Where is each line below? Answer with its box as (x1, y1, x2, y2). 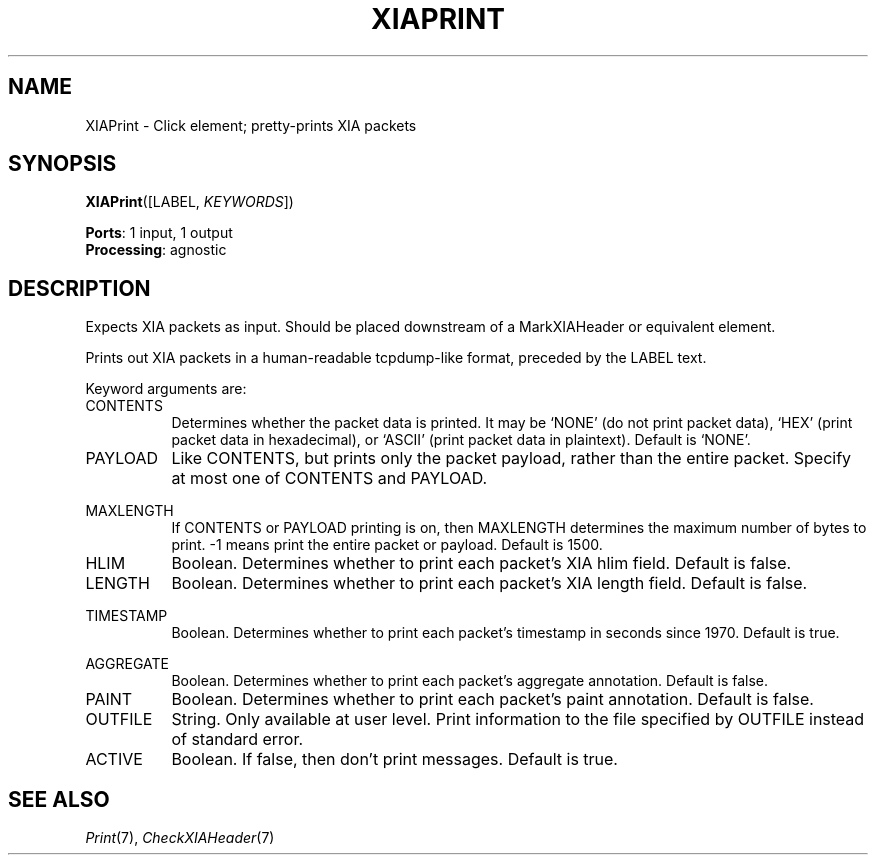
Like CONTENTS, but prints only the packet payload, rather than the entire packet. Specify (171, 448, 852, 469)
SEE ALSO (8, 786, 110, 812)
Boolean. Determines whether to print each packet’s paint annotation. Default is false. (171, 689, 814, 710)
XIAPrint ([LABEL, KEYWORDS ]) (85, 193, 294, 211)
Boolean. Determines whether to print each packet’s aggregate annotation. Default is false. (171, 672, 769, 690)
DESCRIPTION (8, 275, 151, 301)
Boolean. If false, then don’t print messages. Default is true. (171, 749, 618, 770)
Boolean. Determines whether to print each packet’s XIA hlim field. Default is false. (171, 553, 792, 574)
